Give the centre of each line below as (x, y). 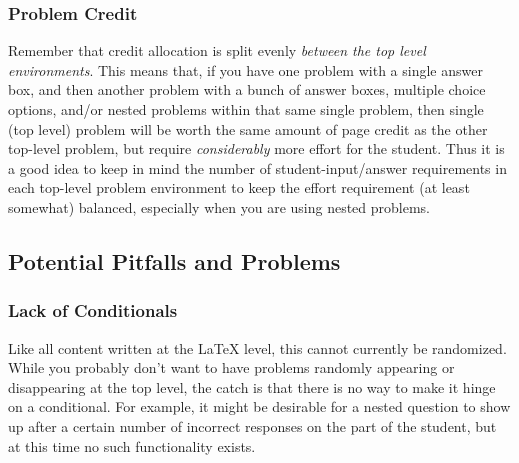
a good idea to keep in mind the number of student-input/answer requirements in (257, 167)
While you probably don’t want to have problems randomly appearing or (231, 367)
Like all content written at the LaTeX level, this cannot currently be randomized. (257, 347)
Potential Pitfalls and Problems (174, 260)
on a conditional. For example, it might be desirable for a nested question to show (259, 406)
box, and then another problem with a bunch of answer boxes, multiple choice (247, 89)
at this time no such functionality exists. (132, 445)
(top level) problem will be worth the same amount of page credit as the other (248, 128)
